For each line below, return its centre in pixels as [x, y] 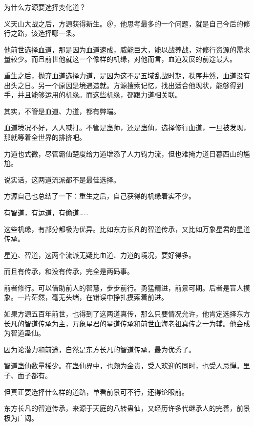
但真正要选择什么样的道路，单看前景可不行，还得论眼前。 [96, 392]
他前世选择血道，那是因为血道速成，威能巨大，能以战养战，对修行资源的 [120, 49]
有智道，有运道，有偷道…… [46, 212]
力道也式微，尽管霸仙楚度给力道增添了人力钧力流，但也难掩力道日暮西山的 [124, 153]
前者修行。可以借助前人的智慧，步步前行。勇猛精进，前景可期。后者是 [117, 287]
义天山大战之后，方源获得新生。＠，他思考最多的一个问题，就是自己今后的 [124, 23]
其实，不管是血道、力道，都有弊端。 [62, 111]
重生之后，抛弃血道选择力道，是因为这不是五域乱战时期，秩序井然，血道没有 [127, 75]
